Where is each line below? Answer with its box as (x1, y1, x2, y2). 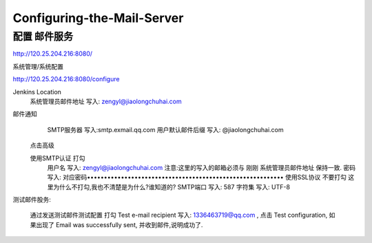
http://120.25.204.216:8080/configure (12, 75, 120, 83)
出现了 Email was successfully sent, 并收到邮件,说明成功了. (35, 220, 203, 229)
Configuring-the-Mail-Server (12, 10, 184, 25)
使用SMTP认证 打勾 (30, 154, 85, 162)
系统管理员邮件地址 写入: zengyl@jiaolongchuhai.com (30, 97, 182, 105)
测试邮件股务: (12, 196, 52, 204)
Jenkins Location (12, 87, 62, 96)
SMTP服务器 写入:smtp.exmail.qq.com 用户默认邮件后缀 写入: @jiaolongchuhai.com (47, 125, 284, 134)
